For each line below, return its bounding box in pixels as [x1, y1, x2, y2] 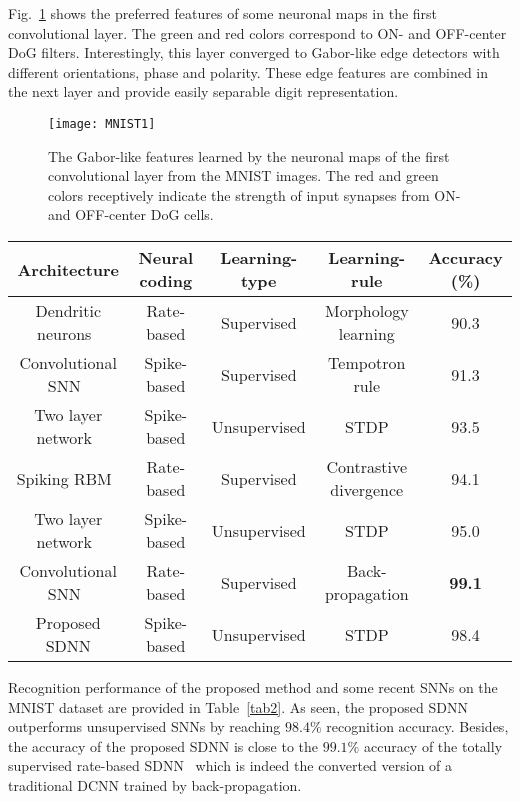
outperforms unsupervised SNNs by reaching [8, 716, 281, 737]
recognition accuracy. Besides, [326, 716, 509, 737]
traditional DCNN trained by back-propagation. [8, 774, 302, 795]
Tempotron [328, 351, 406, 374]
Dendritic [35, 299, 102, 322]
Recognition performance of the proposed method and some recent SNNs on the [8, 677, 498, 697]
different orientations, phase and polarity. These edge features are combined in [8, 61, 489, 82]
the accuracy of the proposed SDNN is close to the [8, 735, 319, 756]
